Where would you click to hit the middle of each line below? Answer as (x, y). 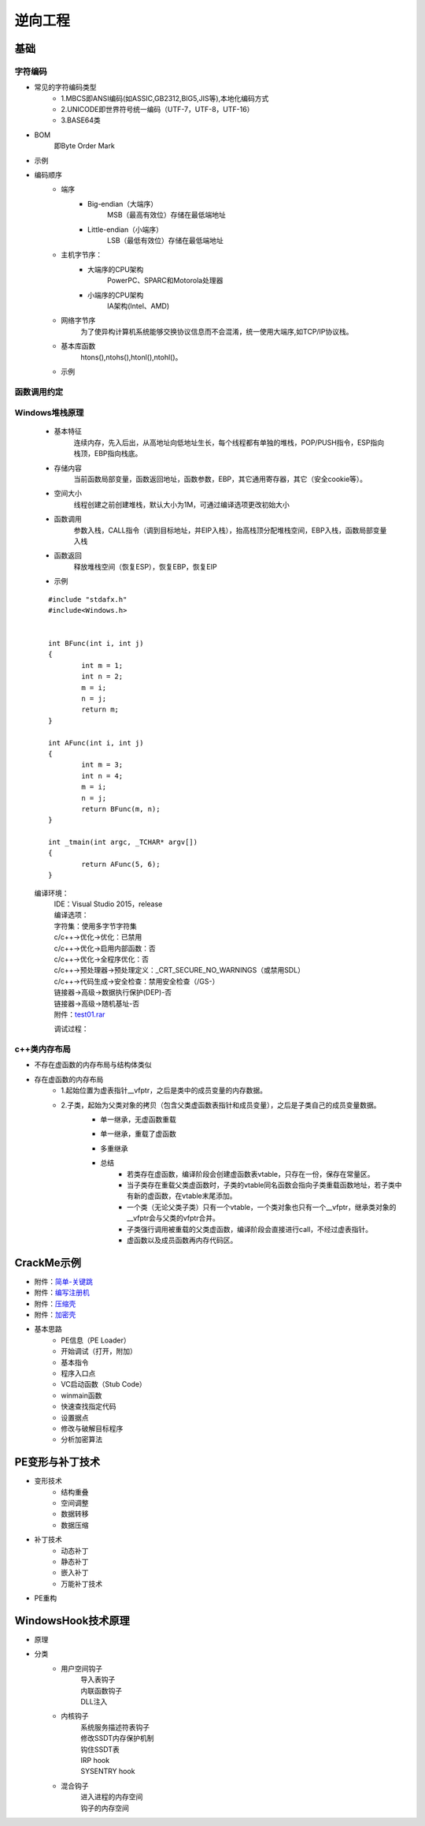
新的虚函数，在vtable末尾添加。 (185, 1196)
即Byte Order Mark (85, 146)
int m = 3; (102, 765)
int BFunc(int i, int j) (96, 644)
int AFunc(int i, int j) (96, 743)
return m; (100, 709)
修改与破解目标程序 (92, 1428)
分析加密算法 (81, 1440)
